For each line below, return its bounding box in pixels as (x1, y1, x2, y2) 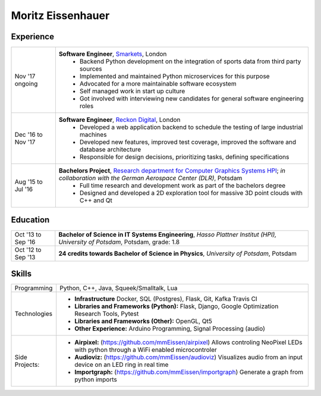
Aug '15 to (14, 178, 43, 186)
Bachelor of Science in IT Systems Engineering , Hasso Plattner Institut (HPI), (58, 230, 277, 238)
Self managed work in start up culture (79, 87, 185, 95)
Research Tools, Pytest (74, 310, 139, 318)
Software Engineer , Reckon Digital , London (58, 116, 181, 124)
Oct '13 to (14, 230, 42, 238)
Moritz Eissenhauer (11, 9, 110, 22)
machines (79, 131, 107, 139)
